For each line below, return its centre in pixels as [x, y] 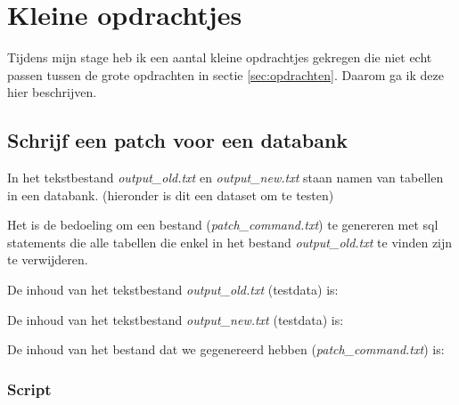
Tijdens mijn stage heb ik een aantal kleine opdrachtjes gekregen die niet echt [220, 57]
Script [29, 389]
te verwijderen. [48, 259]
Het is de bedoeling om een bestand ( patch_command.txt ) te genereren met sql [223, 225]
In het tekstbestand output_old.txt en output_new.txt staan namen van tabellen [225, 178]
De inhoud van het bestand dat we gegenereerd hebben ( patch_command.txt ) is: [226, 349]
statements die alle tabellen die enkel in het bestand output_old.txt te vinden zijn [230, 242]
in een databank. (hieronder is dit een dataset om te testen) [171, 194]
